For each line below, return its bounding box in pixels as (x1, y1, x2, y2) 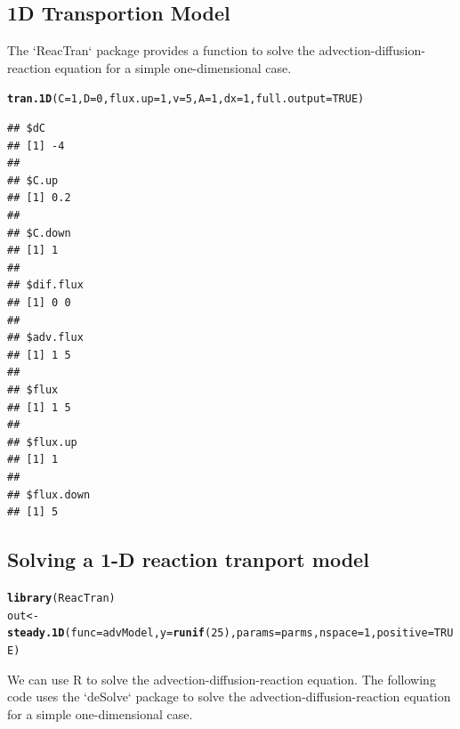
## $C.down (7, 226, 71, 239)
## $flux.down (7, 488, 91, 501)
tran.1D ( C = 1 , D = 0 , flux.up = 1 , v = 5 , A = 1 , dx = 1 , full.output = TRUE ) (7, 93, 365, 106)
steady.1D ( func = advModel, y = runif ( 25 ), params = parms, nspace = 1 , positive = (7, 627, 434, 640)
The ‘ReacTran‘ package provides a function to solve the (7, 41, 315, 60)
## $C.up (7, 174, 59, 187)
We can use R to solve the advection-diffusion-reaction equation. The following (7, 669, 436, 688)
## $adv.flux (7, 331, 84, 344)
